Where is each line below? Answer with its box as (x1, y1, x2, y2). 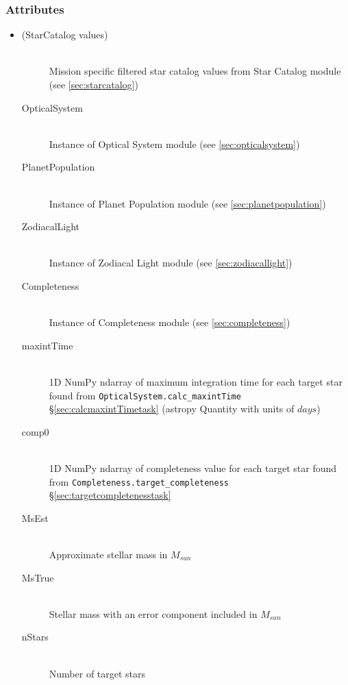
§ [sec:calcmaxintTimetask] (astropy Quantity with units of (49, 401, 295, 416)
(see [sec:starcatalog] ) (49, 77, 138, 91)
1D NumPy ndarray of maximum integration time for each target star (49, 374, 343, 388)
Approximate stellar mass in (49, 547, 168, 561)
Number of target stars (49, 666, 146, 680)
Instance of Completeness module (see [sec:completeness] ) (49, 315, 290, 329)
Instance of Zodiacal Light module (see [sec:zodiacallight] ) (49, 256, 293, 270)
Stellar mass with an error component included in (49, 606, 258, 621)
